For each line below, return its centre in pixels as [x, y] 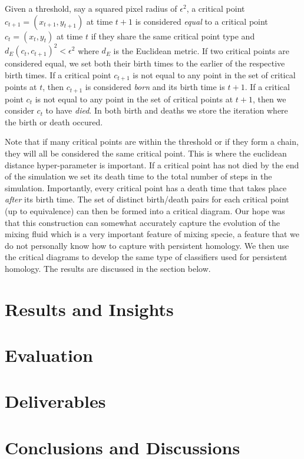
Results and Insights [89, 309]
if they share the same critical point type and [173, 36]
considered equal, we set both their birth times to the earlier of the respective [145, 63]
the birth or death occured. [54, 122]
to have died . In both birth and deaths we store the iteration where [167, 110]
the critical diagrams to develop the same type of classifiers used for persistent [146, 257]
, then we [269, 99]
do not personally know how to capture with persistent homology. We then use [147, 245]
